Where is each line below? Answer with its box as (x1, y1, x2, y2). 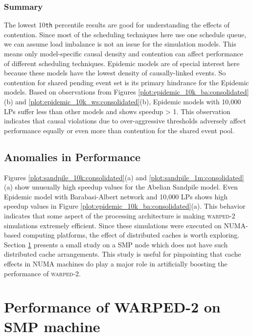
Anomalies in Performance (4, 149, 141, 164)
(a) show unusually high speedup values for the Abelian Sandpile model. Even (4, 182, 238, 192)
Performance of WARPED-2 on (4, 297, 221, 317)
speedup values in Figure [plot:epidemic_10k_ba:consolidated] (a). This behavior (4, 201, 246, 211)
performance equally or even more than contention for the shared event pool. (4, 125, 234, 135)
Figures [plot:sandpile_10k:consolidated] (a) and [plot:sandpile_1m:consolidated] (4, 172, 244, 182)
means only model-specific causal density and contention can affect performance (4, 48, 243, 59)
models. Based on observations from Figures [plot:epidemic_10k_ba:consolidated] (4, 87, 249, 97)
